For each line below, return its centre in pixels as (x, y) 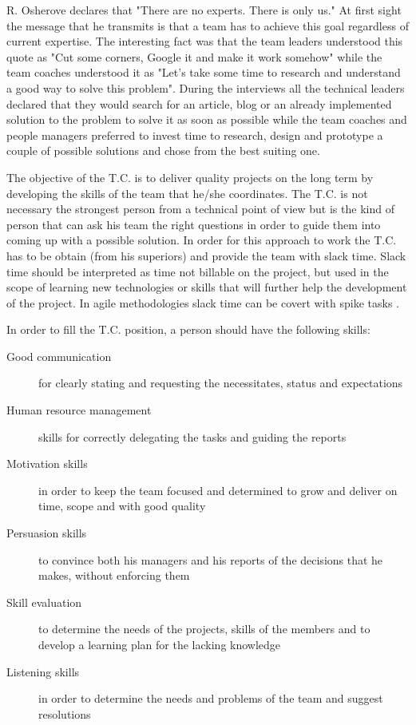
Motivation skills (47, 464)
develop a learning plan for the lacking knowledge (160, 644)
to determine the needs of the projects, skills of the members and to (204, 629)
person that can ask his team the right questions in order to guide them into (194, 224)
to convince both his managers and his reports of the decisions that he (211, 559)
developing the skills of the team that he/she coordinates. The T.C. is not (187, 193)
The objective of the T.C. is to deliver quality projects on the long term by (190, 177)
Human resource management (79, 410)
